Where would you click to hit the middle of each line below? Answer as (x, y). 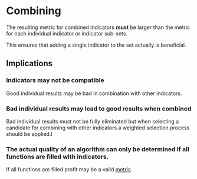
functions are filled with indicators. (58, 157)
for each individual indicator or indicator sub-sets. (67, 33)
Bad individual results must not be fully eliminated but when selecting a (93, 121)
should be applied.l (29, 134)
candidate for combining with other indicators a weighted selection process (98, 128)
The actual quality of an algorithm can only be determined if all (98, 149)
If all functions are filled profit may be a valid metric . (69, 170)
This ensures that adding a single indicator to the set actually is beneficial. (96, 45)
